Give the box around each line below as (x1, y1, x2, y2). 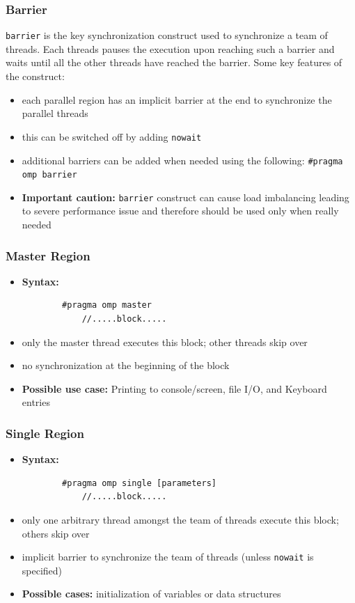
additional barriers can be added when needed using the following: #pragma (22, 152, 343, 167)
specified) (22, 563, 63, 577)
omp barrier (22, 170, 77, 180)
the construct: (6, 69, 65, 84)
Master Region (6, 246, 90, 264)
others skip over (22, 526, 90, 540)
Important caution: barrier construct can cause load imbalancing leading (22, 189, 349, 204)
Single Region (6, 424, 84, 441)
